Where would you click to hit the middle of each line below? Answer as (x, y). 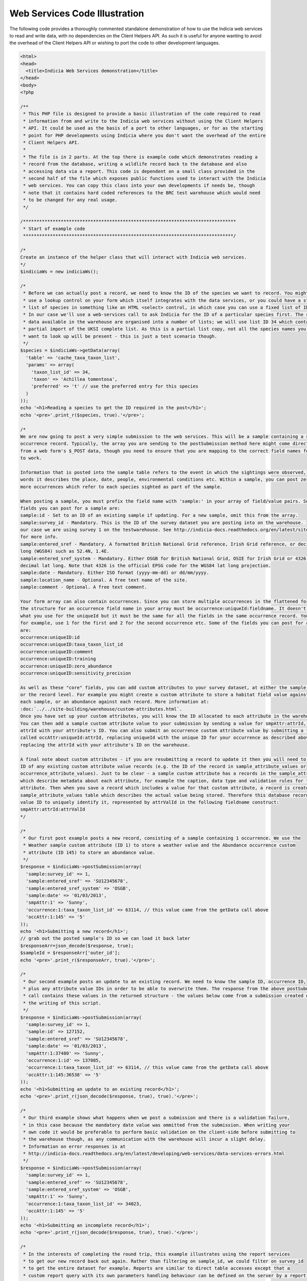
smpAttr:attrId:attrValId (53, 809)
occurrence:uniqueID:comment (57, 652)
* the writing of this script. (62, 1003)
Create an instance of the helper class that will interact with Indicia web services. (134, 257)
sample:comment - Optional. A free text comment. (84, 587)
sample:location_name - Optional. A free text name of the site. (104, 580)
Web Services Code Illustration (77, 13)
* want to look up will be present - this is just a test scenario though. (120, 336)
